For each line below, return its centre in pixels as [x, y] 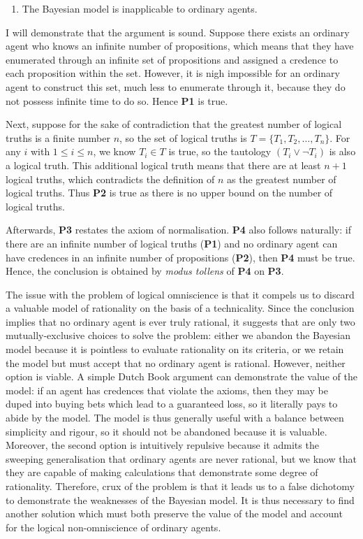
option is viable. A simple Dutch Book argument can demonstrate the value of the [181, 376]
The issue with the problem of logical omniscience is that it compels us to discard [180, 294]
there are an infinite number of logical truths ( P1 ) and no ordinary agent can [172, 243]
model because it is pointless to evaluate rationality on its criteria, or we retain [175, 349]
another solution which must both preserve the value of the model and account [174, 513]
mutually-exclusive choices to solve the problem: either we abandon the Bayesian [178, 335]
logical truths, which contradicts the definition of [110, 179]
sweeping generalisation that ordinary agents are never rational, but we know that [181, 458]
